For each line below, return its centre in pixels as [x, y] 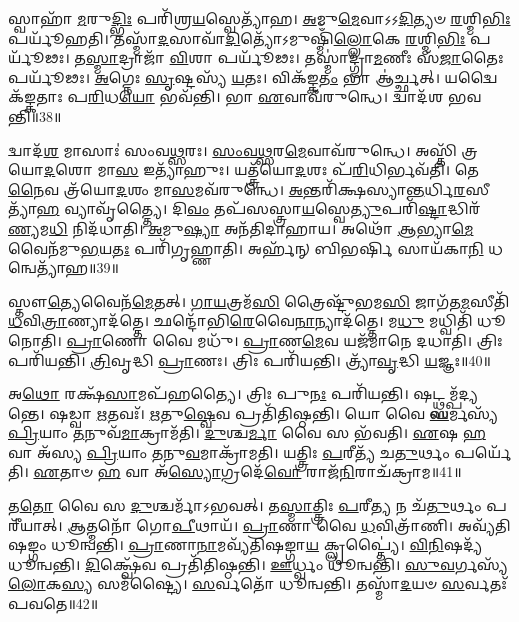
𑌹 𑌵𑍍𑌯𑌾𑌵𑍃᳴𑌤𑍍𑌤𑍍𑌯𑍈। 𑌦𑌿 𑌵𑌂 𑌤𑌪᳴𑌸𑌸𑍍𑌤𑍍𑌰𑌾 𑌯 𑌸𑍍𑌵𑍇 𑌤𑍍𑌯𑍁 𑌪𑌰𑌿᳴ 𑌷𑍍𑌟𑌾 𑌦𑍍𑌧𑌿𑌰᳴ [258, 208]
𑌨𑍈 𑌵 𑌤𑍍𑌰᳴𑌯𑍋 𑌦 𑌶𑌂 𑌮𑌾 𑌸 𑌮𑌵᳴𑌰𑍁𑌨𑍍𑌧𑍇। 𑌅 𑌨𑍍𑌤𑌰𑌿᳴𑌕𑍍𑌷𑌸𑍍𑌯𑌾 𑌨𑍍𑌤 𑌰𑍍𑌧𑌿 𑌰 [237, 188]
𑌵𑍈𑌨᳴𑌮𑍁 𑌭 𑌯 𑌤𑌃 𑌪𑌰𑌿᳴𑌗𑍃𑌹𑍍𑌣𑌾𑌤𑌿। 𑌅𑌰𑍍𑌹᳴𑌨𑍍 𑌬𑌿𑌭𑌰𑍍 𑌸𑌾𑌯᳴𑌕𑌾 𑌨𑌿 [246, 247]
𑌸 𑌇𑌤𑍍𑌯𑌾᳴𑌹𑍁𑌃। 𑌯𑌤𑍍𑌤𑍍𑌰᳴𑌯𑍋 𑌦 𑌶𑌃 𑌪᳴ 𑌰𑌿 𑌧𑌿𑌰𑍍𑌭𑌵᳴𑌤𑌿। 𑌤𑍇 [297, 169]
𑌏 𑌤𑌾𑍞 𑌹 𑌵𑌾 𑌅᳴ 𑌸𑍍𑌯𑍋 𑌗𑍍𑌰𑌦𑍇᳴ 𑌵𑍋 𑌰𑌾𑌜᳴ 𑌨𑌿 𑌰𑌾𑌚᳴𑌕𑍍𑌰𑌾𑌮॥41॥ [247, 471]
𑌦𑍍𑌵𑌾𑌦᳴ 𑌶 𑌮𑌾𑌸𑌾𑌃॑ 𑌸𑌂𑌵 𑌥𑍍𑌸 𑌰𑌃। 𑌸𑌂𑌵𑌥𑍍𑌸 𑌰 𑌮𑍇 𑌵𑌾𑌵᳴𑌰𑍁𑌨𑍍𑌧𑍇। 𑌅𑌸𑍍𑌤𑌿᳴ [232, 149]
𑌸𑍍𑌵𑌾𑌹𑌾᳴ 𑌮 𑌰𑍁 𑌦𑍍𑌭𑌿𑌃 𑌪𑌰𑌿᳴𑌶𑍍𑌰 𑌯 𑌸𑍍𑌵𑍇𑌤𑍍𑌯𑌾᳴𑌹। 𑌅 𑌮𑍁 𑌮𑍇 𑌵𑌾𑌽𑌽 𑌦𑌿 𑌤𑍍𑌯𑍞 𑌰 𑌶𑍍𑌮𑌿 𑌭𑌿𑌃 [259, 18]
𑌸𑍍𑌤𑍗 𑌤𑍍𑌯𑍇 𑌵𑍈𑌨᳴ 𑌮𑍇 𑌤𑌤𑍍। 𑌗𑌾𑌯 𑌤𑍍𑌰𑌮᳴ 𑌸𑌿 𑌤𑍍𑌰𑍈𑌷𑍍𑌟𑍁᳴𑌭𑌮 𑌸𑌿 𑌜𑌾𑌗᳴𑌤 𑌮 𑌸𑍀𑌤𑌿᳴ [259, 300]
